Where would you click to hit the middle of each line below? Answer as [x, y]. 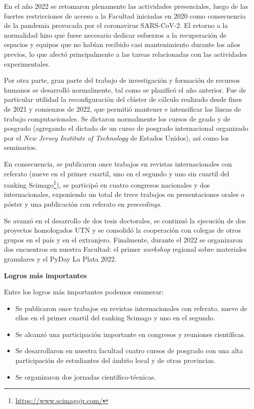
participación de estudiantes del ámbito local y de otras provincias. [116, 360]
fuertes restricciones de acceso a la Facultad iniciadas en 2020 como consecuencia [125, 15]
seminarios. [21, 147]
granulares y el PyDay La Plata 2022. [60, 258]
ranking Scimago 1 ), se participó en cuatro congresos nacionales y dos [107, 184]
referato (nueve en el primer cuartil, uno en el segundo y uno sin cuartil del [117, 173]
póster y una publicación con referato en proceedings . [83, 204]
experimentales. [27, 63]
